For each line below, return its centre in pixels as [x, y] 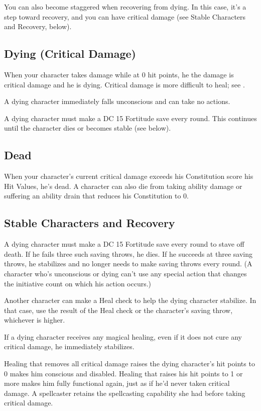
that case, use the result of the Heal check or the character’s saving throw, [118, 310]
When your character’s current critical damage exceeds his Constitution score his [129, 176]
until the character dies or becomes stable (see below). [88, 128]
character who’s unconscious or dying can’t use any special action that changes [125, 273]
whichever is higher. [35, 320]
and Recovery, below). [38, 26]
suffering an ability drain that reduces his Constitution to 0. [96, 196]
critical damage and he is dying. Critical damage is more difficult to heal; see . [124, 84]
